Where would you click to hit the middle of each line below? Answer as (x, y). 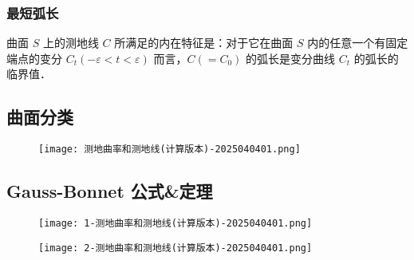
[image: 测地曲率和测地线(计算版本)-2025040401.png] (170, 150)
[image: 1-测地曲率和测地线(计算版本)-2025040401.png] (175, 224)
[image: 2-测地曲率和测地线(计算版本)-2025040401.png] (175, 248)
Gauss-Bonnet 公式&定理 (110, 191)
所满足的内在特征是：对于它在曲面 (204, 43)
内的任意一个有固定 (358, 43)
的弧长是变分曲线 (291, 58)
